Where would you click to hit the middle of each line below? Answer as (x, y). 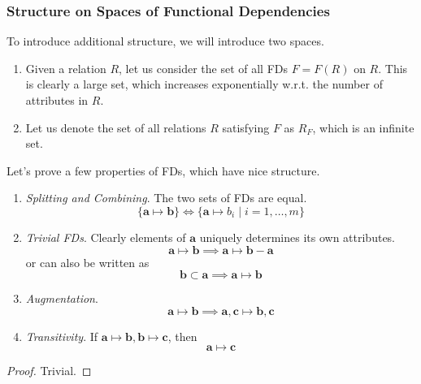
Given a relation (66, 68)
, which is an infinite (363, 127)
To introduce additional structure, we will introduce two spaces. (165, 41)
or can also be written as (87, 262)
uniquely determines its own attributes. (297, 237)
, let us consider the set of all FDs (204, 68)
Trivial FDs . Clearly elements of (106, 237)
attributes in (57, 100)
